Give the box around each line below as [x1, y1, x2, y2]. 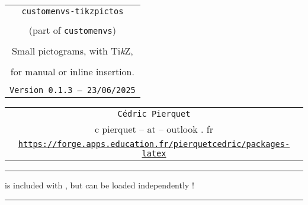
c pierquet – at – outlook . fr [94, 122, 214, 136]
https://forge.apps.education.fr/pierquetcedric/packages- [18, 139, 290, 149]
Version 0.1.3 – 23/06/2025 [9, 85, 136, 95]
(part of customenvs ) [28, 23, 117, 37]
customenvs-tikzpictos [21, 7, 124, 16]
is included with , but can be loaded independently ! [5, 179, 194, 191]
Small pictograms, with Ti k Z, [11, 44, 133, 57]
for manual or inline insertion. [10, 65, 134, 78]
